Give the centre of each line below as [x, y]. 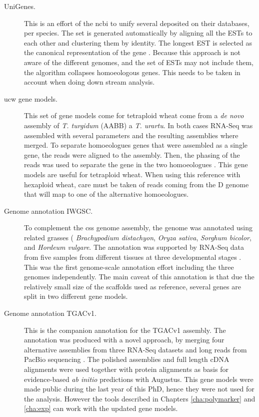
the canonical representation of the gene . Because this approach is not [132, 52]
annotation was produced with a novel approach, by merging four [124, 340]
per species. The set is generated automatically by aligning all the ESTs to [138, 33]
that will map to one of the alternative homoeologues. [106, 194]
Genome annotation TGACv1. [50, 313]
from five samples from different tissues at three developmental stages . [133, 257]
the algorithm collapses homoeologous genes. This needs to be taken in [132, 72]
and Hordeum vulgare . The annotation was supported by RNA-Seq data [134, 247]
